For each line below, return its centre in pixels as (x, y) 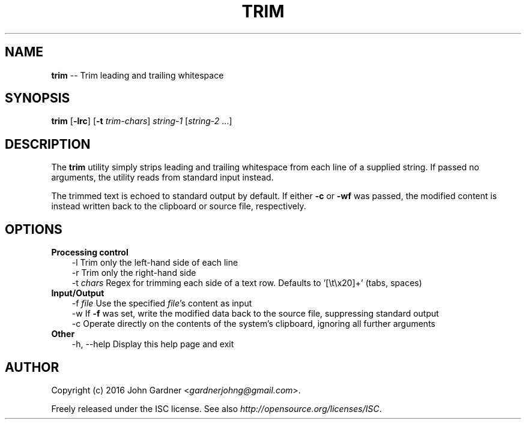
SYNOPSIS (38, 98)
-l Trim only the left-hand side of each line (155, 263)
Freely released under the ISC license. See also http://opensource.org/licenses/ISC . (216, 408)
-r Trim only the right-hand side (134, 273)
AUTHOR (32, 367)
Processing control (90, 252)
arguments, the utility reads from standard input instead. (162, 178)
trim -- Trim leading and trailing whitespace (138, 75)
